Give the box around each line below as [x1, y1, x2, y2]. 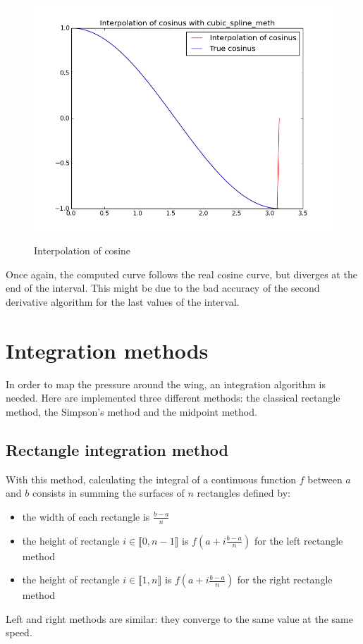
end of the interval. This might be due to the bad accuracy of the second [6, 280, 320, 295]
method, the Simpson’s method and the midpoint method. [6, 404, 257, 419]
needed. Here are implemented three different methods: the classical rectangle [6, 390, 340, 405]
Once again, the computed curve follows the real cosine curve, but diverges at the [6, 266, 357, 281]
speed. [6, 625, 32, 640]
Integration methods [6, 335, 209, 364]
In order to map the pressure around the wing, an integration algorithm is [6, 376, 326, 391]
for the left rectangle [254, 533, 343, 547]
